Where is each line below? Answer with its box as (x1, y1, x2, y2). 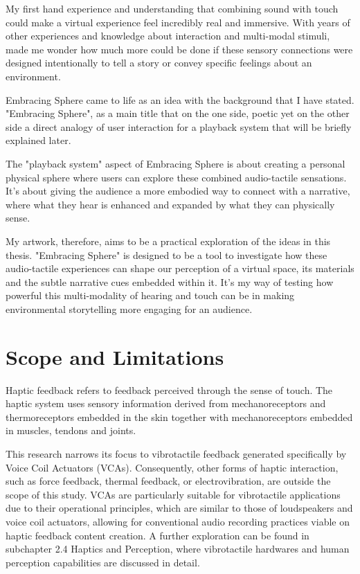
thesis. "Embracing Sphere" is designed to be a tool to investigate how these (6, 247, 327, 262)
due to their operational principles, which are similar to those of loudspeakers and (6, 501, 353, 515)
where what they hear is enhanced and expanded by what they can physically (6, 197, 335, 211)
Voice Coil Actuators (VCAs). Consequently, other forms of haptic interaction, (6, 460, 339, 474)
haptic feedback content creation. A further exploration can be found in (6, 528, 309, 542)
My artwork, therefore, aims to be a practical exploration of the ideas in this (6, 233, 331, 248)
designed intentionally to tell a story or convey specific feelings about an (6, 55, 312, 70)
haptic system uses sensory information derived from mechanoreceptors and (6, 396, 326, 411)
